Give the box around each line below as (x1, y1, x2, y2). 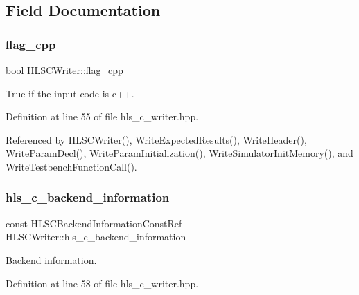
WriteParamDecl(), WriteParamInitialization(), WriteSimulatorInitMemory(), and (6, 146, 353, 160)
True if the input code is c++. (6, 86, 134, 100)
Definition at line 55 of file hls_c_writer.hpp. (6, 109, 199, 124)
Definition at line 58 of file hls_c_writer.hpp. (6, 276, 199, 290)
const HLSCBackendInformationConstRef (6, 216, 182, 230)
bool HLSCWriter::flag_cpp (6, 63, 123, 77)
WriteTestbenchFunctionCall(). (6, 159, 137, 173)
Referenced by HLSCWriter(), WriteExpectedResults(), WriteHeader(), (6, 132, 307, 146)
